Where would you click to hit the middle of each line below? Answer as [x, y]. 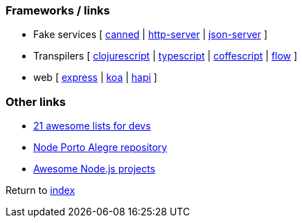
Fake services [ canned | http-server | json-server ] [150, 35]
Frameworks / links [58, 10]
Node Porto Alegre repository [100, 148]
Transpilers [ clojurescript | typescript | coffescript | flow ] [166, 56]
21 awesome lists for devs [92, 126]
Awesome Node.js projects [95, 169]
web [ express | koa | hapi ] [95, 78]
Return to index [41, 190]
